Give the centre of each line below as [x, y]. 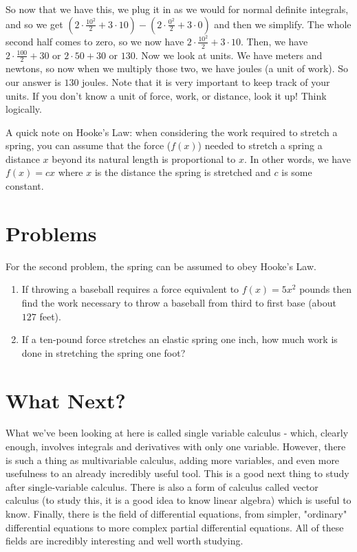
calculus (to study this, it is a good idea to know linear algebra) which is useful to [178, 500]
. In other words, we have [297, 158]
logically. [24, 109]
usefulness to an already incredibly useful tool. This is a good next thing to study [177, 473]
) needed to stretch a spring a [260, 145]
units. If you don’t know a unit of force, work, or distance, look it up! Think [166, 95]
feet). [50, 316]
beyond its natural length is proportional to [144, 158]
